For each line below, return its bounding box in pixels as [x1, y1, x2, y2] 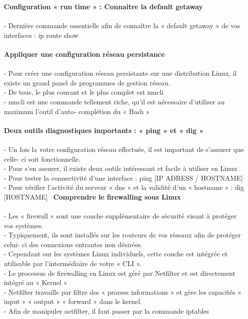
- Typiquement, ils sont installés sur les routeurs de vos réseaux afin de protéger [4, 230, 241, 240]
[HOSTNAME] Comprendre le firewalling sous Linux [4, 191, 181, 201]
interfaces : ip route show [4, 30, 78, 40]
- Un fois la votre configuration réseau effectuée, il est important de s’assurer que [4, 144, 244, 154]
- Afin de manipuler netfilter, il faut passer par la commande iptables [4, 306, 209, 316]
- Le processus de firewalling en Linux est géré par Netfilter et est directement [4, 268, 235, 278]
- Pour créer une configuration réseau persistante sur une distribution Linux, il [4, 68, 237, 78]
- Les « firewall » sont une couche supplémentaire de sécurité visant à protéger [4, 211, 237, 221]
